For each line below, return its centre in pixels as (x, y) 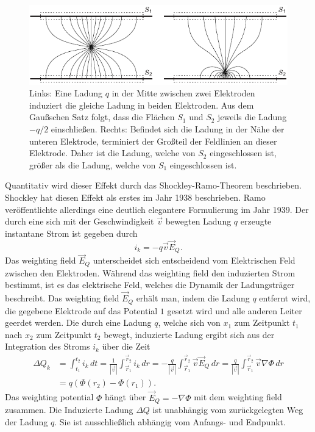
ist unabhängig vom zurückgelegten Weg (228, 410)
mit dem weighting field (238, 397)
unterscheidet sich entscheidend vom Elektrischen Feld (194, 260)
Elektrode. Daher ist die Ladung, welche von (112, 153)
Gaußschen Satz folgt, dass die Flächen (102, 117)
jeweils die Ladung (252, 117)
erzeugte (256, 221)
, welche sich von (189, 322)
